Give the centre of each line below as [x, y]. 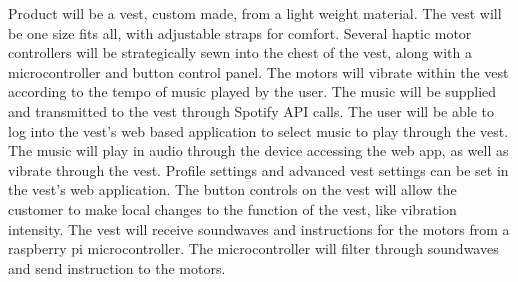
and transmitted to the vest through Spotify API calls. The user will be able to [251, 110]
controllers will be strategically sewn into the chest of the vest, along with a [240, 52]
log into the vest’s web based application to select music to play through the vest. [258, 130]
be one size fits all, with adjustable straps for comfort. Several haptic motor [240, 32]
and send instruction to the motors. [117, 267]
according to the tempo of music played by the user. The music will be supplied [252, 91]
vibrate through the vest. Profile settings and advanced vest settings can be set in [258, 169]
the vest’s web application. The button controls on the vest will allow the [232, 189]
